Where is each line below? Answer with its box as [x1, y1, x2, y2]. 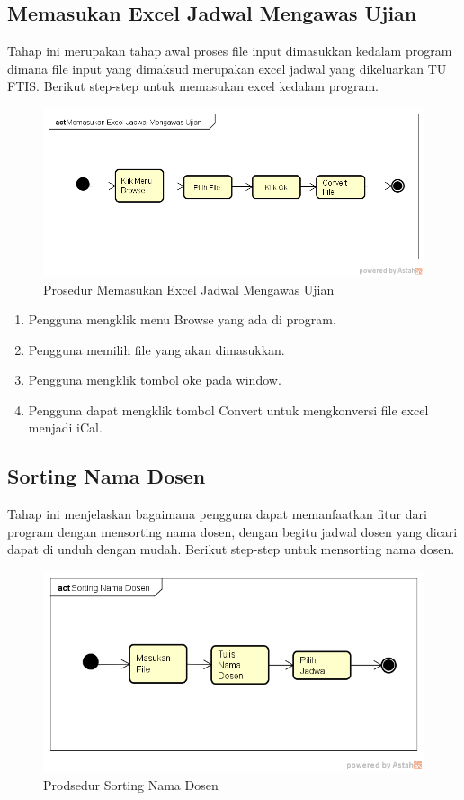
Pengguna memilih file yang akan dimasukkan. [28, 340, 285, 359]
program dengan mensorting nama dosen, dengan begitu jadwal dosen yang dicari [7, 522, 458, 541]
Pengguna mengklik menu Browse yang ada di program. [28, 310, 336, 329]
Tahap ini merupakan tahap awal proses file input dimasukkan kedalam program [7, 41, 452, 60]
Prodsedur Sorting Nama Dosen [43, 776, 219, 795]
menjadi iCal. [28, 418, 103, 437]
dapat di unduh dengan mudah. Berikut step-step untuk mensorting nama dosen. [7, 540, 455, 559]
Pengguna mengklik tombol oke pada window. [28, 370, 281, 389]
